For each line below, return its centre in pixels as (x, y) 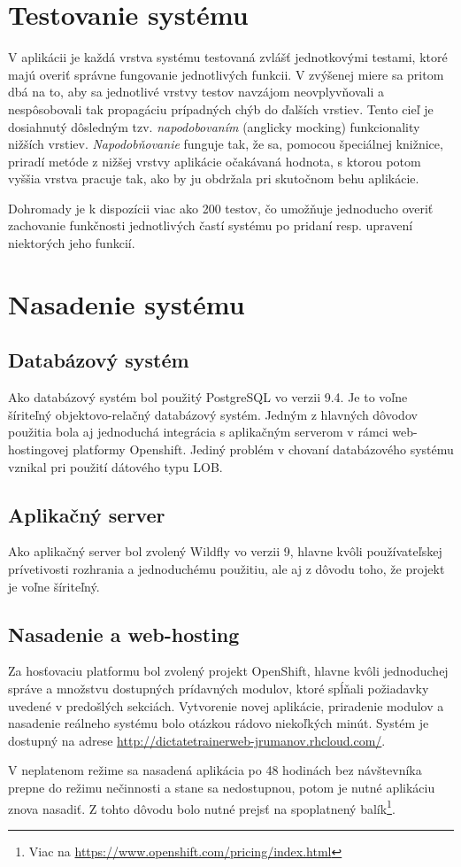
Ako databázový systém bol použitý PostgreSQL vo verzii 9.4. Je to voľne (208, 397)
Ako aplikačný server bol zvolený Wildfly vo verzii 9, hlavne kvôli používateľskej (225, 551)
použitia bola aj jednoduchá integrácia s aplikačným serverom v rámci (198, 432)
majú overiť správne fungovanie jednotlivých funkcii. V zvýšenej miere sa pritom (226, 74)
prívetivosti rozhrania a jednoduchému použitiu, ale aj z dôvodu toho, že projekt (227, 569)
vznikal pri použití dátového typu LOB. (115, 466)
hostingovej (38, 449)
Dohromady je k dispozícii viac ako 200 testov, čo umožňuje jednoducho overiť (221, 208)
